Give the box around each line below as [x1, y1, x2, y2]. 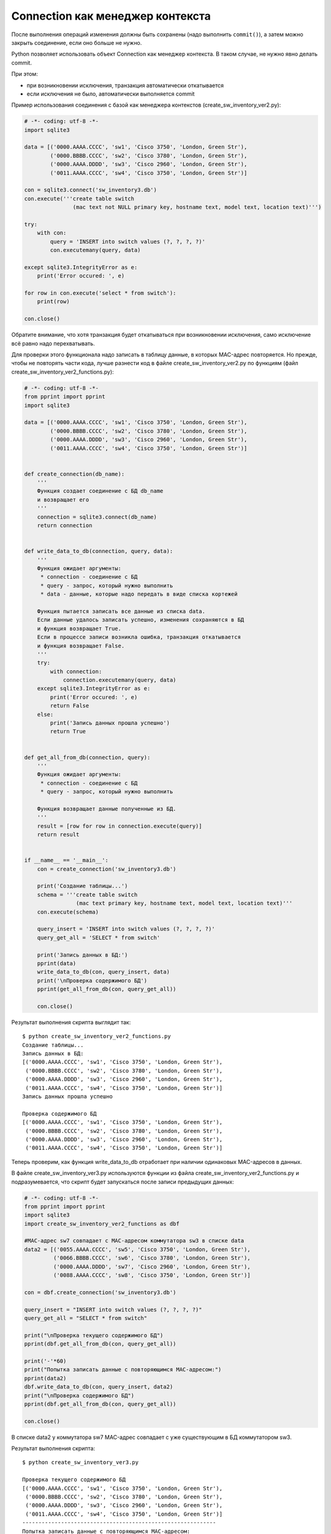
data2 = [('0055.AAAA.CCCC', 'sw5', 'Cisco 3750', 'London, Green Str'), [24, 1246, 251, 1253]
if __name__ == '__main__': [24, 857, 108, 864]
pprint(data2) [24, 1374, 67, 1382]
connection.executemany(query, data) [63, 677, 177, 684]
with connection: [50, 668, 102, 675]
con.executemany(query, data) [50, 247, 141, 254]
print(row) [37, 298, 70, 305]
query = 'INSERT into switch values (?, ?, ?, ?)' [50, 238, 205, 245]
